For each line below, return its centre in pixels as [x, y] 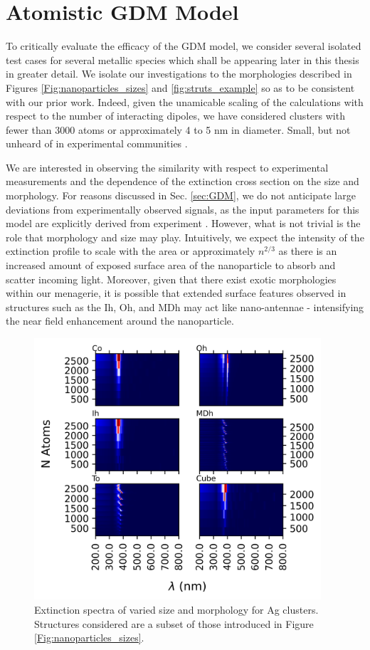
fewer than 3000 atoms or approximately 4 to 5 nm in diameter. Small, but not [178, 129]
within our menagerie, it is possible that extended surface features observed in [176, 293]
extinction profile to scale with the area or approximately [131, 251]
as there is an [308, 251]
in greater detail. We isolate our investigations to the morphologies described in [179, 74]
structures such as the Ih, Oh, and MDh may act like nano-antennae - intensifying [185, 306]
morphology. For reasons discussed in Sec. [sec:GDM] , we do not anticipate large [181, 195]
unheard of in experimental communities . [97, 143]
